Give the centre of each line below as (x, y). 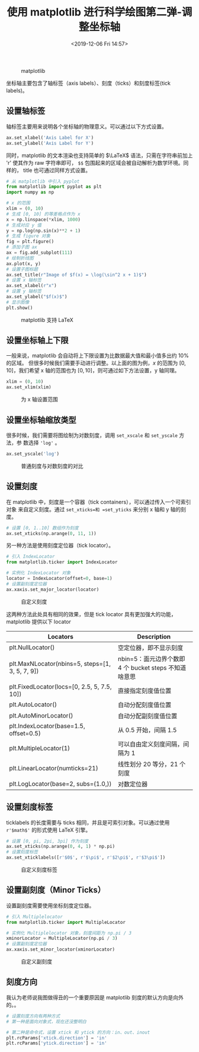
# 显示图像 (18, 302)
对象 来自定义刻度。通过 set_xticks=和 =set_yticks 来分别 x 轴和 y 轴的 (94, 509)
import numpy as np (30, 192)
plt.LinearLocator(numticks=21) (54, 768)
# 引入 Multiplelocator (35, 917)
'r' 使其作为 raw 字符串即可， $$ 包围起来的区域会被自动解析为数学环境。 (95, 162)
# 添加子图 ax (22, 247)
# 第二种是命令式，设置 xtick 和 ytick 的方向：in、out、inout (78, 1032)
